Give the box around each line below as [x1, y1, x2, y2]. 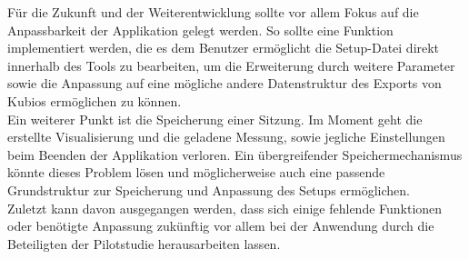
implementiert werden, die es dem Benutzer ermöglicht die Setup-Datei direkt [7, 38, 440, 57]
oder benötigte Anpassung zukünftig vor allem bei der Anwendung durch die [7, 216, 434, 235]
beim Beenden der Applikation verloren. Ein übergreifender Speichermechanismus [7, 144, 463, 164]
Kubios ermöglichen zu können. [7, 91, 182, 110]
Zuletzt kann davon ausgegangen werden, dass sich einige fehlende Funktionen [7, 198, 443, 217]
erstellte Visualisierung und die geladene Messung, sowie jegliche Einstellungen [7, 127, 445, 146]
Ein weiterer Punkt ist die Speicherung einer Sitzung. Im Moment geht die [7, 109, 423, 128]
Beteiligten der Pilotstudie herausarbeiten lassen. [7, 234, 281, 253]
